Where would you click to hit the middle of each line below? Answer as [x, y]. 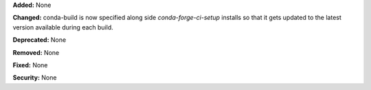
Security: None [35, 78]
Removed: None [36, 52]
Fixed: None [30, 65]
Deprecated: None [40, 40]
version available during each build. [63, 27]
